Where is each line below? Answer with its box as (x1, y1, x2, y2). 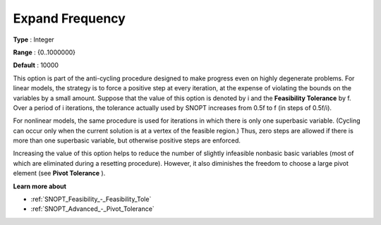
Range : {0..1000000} (13, 48, 76, 56)
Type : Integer (13, 35, 54, 44)
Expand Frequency (13, 11, 126, 26)
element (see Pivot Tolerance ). (13, 169, 106, 178)
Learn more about (13, 182, 67, 190)
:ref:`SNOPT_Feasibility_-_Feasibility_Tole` (30, 195, 152, 204)
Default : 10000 (13, 61, 59, 70)
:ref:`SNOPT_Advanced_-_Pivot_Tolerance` (30, 205, 155, 213)
